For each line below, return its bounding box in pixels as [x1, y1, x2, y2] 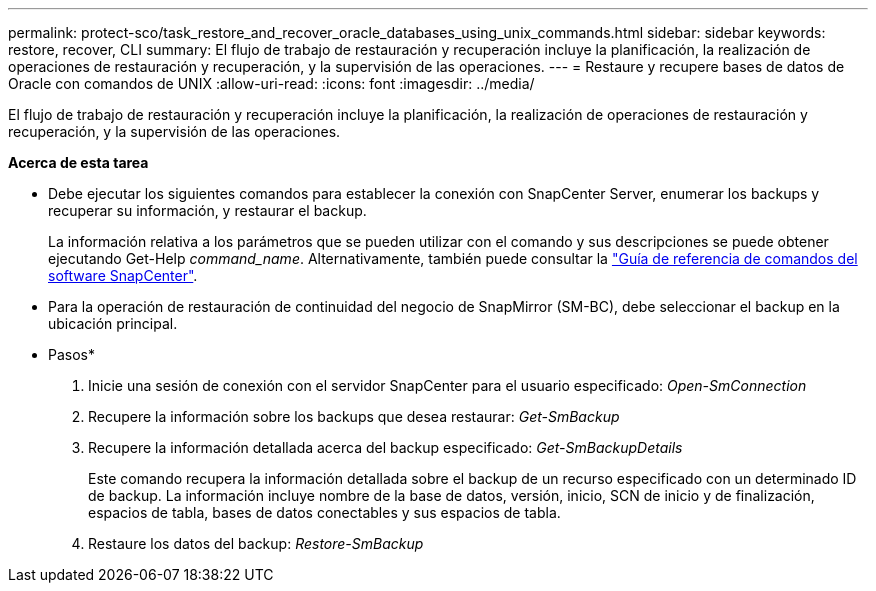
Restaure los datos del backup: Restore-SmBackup [88, 535, 424, 552]
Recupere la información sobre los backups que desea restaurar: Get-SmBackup [88, 408, 620, 425]
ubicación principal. [48, 315, 178, 332]
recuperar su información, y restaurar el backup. [48, 202, 367, 219]
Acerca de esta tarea [8, 154, 149, 171]
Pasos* [48, 346, 95, 363]
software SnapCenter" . [48, 267, 198, 284]
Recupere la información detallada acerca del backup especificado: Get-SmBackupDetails [88, 439, 683, 456]
